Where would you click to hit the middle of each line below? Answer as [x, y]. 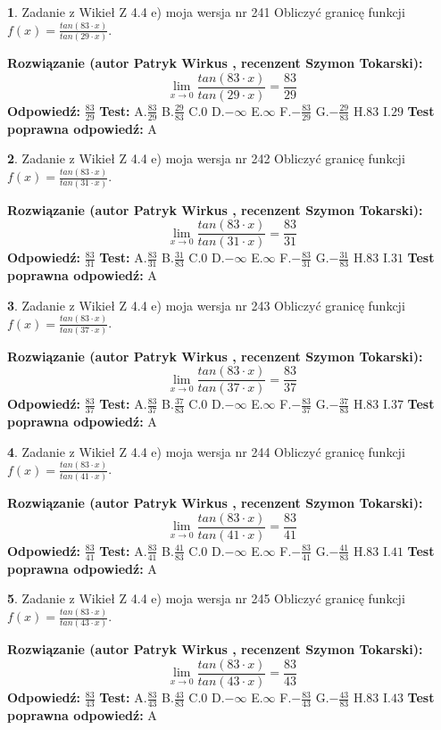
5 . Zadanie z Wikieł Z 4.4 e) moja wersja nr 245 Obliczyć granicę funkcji [206, 598]
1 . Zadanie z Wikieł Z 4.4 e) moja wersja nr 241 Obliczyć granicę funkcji [206, 12]
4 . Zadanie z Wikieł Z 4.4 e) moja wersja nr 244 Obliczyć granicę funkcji [206, 451]
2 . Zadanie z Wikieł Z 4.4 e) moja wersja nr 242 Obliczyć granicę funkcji [206, 158]
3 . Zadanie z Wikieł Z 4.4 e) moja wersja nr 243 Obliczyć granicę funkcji [206, 305]
